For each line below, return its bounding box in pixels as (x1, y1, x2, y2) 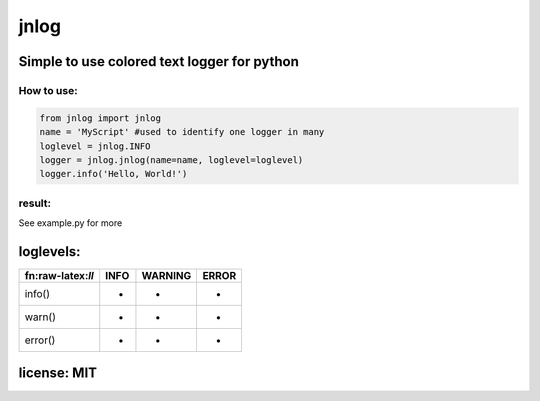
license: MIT (18, 365, 98, 382)
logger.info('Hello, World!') (39, 168, 188, 180)
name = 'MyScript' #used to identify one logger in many (39, 126, 325, 138)
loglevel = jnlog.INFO (39, 140, 151, 152)
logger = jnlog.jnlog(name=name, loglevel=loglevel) (39, 154, 304, 165)
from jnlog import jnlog (39, 112, 162, 124)
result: (18, 196, 52, 210)
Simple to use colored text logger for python (18, 53, 300, 70)
